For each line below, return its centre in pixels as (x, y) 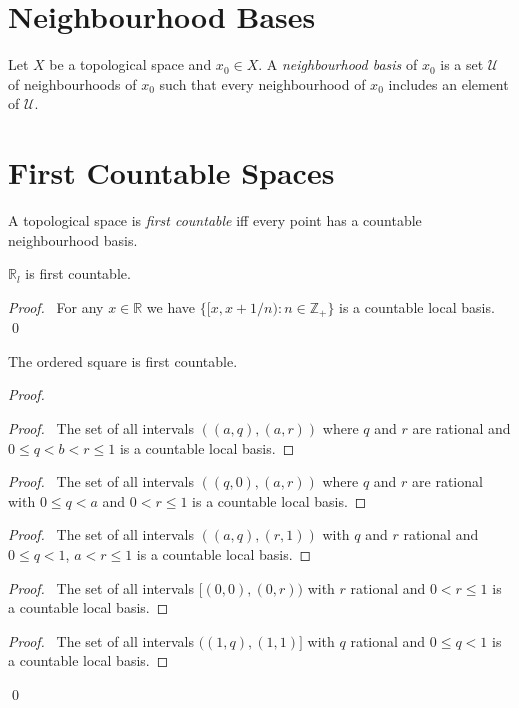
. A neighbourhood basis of (338, 64)
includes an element (448, 83)
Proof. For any (56, 306)
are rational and (461, 428)
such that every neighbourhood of (262, 83)
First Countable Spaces (171, 172)
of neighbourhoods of (72, 83)
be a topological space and (130, 64)
